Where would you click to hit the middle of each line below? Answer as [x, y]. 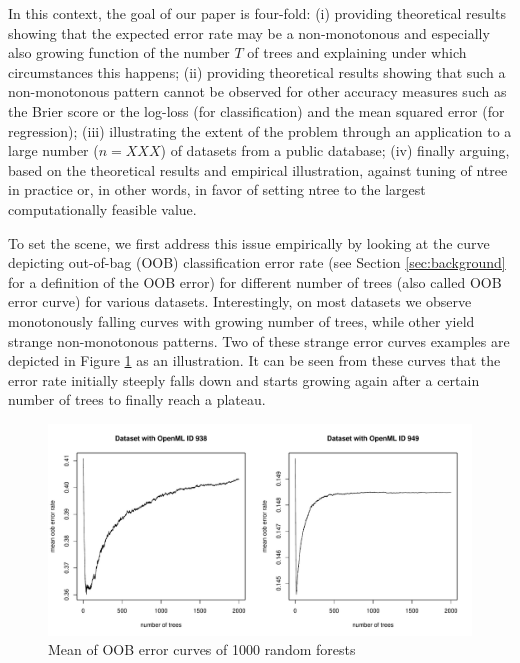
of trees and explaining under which [357, 52]
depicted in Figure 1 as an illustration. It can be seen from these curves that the [254, 360]
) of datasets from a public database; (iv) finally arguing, [335, 150]
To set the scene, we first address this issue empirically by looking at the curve [249, 242]
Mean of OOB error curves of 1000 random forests [202, 649]
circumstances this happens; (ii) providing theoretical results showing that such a [257, 71]
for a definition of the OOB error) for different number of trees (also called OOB [255, 281]
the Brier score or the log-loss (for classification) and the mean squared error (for [256, 110]
